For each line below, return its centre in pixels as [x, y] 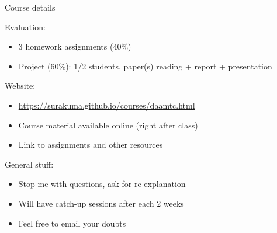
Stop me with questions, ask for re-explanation [102, 184]
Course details [30, 7]
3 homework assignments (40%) [75, 46]
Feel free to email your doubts [72, 223]
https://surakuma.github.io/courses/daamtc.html [107, 105]
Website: [20, 86]
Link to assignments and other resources [91, 145]
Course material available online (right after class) [108, 125]
